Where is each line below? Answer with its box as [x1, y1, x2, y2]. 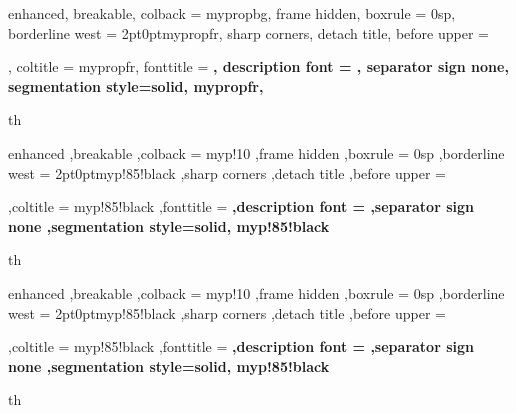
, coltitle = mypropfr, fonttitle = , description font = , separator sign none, [8, 56, 509, 77]
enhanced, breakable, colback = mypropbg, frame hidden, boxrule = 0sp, [8, 3, 456, 23]
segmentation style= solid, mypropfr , [8, 75, 264, 96]
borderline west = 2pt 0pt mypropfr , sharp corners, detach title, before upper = [8, 22, 489, 43]
